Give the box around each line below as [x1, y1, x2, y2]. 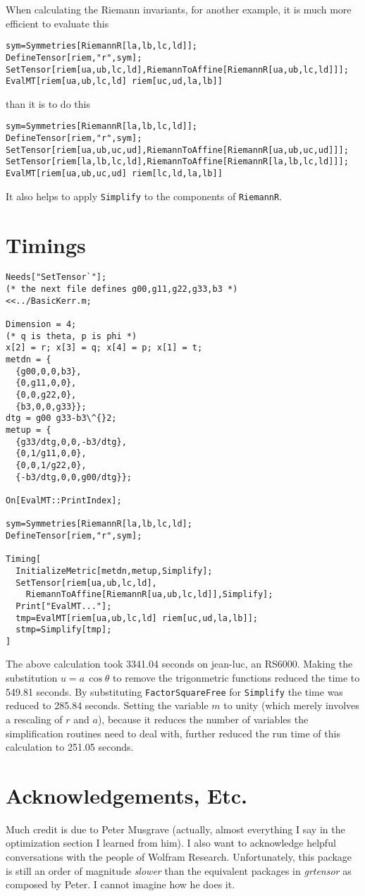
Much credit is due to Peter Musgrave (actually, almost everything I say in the [6, 821, 345, 836]
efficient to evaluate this [6, 16, 109, 30]
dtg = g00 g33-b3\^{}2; [6, 413, 117, 424]
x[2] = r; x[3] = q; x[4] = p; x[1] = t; [6, 343, 203, 353]
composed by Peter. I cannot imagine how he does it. [6, 877, 235, 892]
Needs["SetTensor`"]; [6, 272, 107, 283]
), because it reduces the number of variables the [97, 711, 309, 726]
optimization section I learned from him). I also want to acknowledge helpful [6, 835, 336, 850]
